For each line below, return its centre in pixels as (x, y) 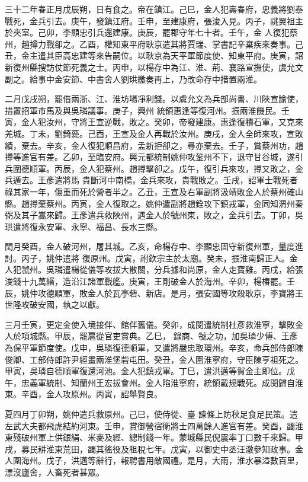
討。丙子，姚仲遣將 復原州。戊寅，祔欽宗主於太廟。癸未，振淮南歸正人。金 (151, 258)
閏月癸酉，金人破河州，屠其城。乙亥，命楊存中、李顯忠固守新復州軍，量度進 (154, 246)
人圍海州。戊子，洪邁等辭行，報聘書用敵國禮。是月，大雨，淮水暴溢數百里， (154, 460)
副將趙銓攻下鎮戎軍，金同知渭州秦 (237, 203)
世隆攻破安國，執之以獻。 (54, 304)
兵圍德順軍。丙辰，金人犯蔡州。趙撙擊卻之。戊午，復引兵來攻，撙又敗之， (150, 168)
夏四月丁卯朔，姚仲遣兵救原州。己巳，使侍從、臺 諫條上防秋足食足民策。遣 (151, 414)
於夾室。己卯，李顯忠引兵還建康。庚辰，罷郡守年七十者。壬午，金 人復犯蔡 (151, 32)
